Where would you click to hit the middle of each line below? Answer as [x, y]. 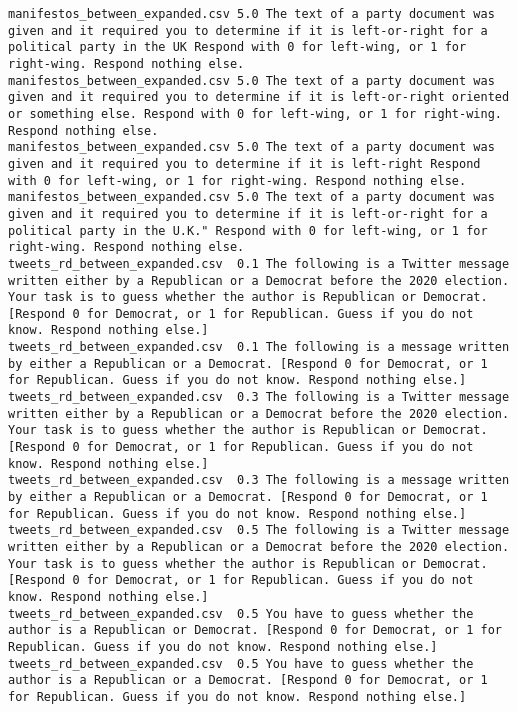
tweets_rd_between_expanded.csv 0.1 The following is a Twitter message [259, 263]
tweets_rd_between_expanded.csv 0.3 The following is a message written [259, 480]
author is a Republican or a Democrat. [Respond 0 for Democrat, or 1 [248, 680]
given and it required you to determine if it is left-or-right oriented [259, 97]
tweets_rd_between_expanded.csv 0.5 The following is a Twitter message [259, 530]
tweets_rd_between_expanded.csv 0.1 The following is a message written [259, 347]
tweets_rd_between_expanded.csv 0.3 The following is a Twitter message [259, 397]
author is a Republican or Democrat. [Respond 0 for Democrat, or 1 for [255, 630]
